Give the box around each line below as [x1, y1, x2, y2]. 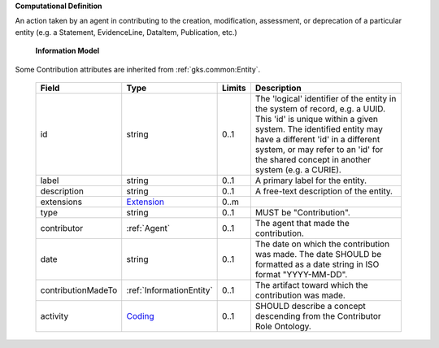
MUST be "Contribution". [254, 207, 351, 218]
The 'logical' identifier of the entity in [254, 93, 397, 104]
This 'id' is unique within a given [254, 113, 378, 124]
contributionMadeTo [40, 285, 118, 296]
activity [40, 310, 69, 321]
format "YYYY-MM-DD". [254, 268, 348, 280]
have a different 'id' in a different [254, 133, 380, 145]
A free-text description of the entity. [254, 185, 393, 197]
